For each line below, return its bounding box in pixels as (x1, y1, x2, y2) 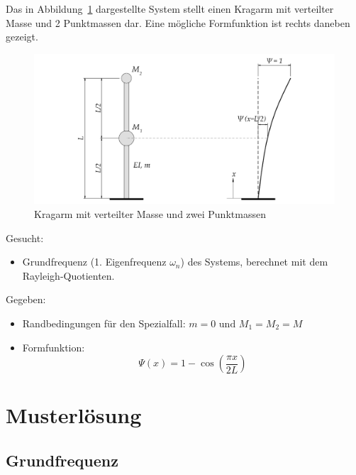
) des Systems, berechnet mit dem (180, 254, 328, 269)
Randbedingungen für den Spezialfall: (22, 315, 186, 330)
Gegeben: (6, 292, 46, 307)
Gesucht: (6, 230, 44, 245)
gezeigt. (6, 29, 38, 44)
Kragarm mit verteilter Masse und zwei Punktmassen (34, 206, 266, 221)
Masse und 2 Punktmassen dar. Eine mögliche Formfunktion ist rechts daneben (6, 15, 350, 30)
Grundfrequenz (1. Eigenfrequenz (22, 254, 167, 269)
